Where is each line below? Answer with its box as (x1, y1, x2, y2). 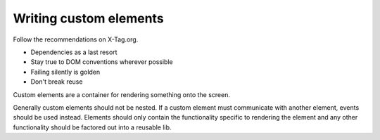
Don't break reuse (30, 77, 83, 86)
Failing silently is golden (30, 68, 101, 76)
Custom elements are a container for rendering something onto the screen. (13, 90, 231, 98)
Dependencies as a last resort (30, 48, 118, 56)
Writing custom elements (13, 11, 165, 26)
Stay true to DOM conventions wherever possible (30, 58, 173, 66)
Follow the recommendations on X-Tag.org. (13, 35, 139, 44)
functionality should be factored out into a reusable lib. (13, 123, 172, 132)
